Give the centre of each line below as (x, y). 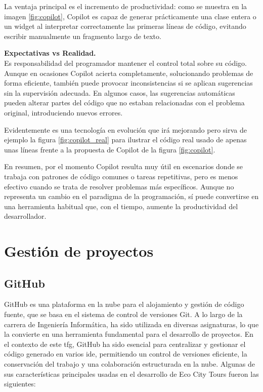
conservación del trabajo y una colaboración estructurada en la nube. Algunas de (129, 364)
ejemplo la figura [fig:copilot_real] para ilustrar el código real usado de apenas (125, 140)
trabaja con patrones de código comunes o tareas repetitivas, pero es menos (121, 176)
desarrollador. (25, 216)
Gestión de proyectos (79, 251)
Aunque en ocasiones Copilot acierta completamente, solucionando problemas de (129, 73)
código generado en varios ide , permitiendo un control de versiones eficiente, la (126, 354)
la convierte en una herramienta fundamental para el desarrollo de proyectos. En (129, 334)
